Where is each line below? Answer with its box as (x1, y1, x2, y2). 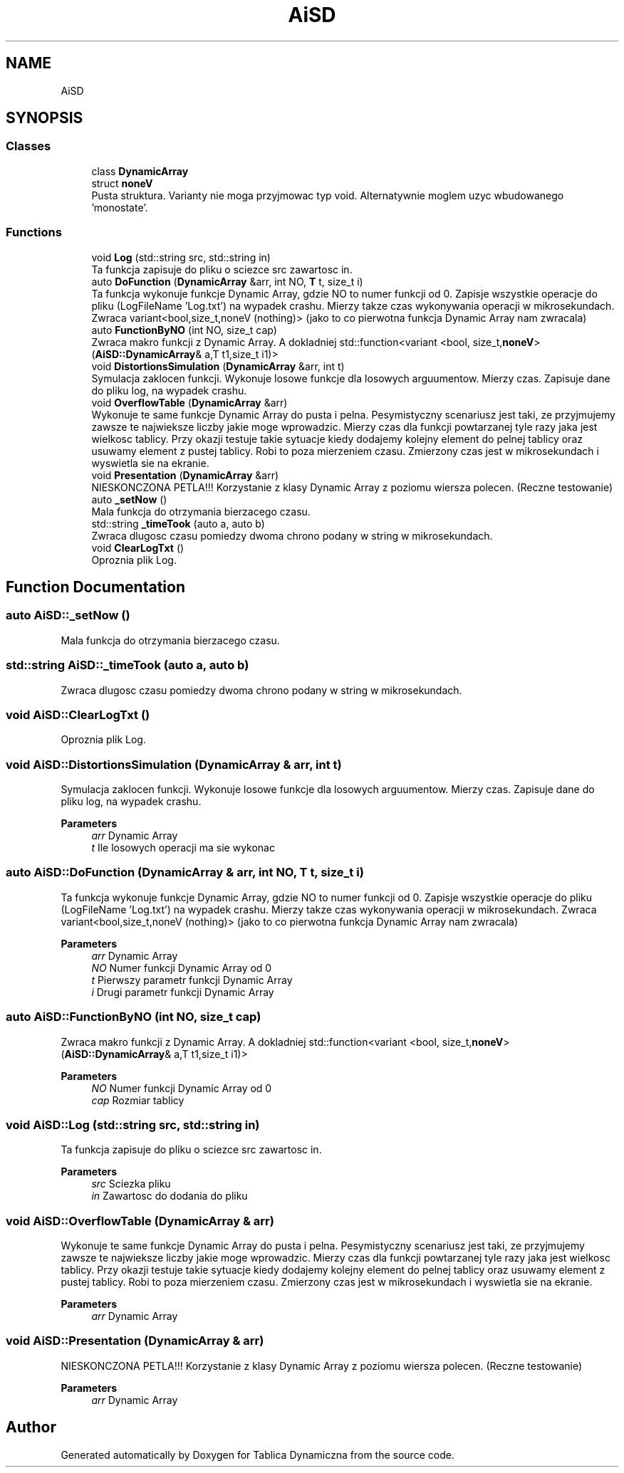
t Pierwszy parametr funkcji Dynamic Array (91, 973, 293, 986)
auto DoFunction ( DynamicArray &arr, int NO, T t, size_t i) (91, 275, 363, 288)
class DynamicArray (91, 164, 189, 177)
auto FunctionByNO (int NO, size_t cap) (91, 323, 277, 336)
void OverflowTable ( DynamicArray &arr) (91, 396, 288, 409)
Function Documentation (6, 577, 185, 596)
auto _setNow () (91, 493, 167, 505)
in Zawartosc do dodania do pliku (91, 1190, 248, 1202)
